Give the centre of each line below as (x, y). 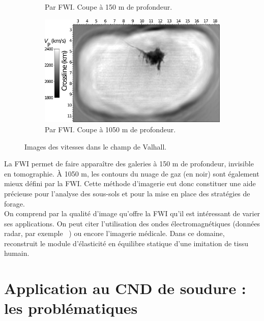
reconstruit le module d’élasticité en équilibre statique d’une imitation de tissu (126, 243)
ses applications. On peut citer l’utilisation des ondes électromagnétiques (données (132, 223)
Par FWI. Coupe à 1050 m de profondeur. (110, 129)
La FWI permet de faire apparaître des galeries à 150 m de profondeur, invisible (129, 164)
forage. (14, 203)
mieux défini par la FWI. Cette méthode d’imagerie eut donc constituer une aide (130, 183)
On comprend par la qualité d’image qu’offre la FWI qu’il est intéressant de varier (132, 213)
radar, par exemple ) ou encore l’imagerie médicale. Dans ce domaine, (114, 233)
